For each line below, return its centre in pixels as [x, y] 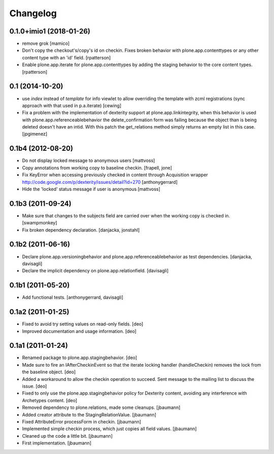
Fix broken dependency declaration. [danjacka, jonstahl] [81, 230]
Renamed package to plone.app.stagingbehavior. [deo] [79, 358]
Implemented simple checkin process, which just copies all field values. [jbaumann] [110, 429]
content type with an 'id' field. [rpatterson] [66, 57]
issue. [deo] [35, 386]
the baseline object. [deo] [49, 372]
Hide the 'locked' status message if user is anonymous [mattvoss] [91, 189]
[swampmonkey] [40, 223]
